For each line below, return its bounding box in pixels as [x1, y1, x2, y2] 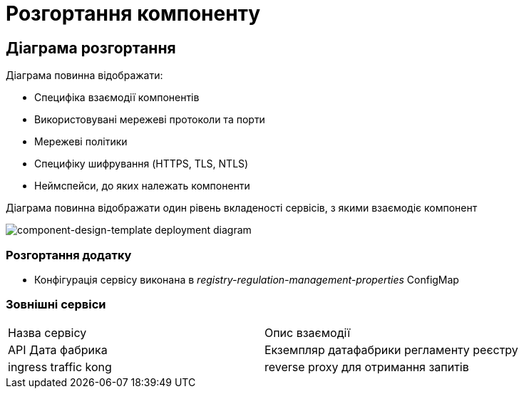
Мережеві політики [34, 135, 128, 148]
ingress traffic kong [8, 359, 112, 374]
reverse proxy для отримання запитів [264, 359, 469, 374]
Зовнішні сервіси [6, 297, 106, 312]
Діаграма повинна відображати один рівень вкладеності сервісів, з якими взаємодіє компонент [6, 202, 478, 214]
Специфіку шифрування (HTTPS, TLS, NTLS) [34, 157, 249, 170]
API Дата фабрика [8, 342, 108, 357]
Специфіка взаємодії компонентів [34, 91, 200, 104]
